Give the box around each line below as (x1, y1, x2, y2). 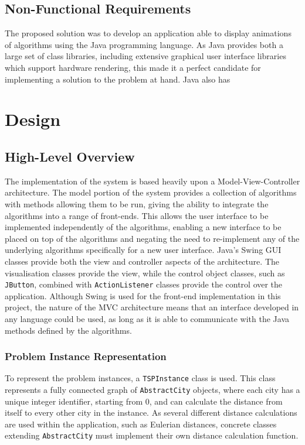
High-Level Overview (5, 147, 135, 165)
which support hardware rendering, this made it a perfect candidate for (5, 61, 261, 73)
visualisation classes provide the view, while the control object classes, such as (5, 266, 285, 279)
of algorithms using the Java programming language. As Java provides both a (5, 38, 283, 50)
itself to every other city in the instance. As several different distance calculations (5, 406, 297, 419)
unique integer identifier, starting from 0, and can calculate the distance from (5, 395, 283, 407)
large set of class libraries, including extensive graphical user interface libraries (5, 50, 286, 62)
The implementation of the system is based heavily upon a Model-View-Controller (5, 174, 300, 187)
